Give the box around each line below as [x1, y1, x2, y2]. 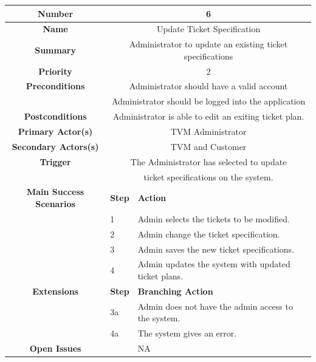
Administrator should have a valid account [129, 80, 288, 92]
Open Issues [29, 341, 81, 354]
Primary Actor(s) [18, 125, 93, 137]
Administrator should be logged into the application [111, 95, 306, 108]
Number [38, 7, 74, 19]
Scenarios [35, 197, 75, 210]
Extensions [32, 284, 78, 297]
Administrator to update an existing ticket [129, 38, 288, 50]
